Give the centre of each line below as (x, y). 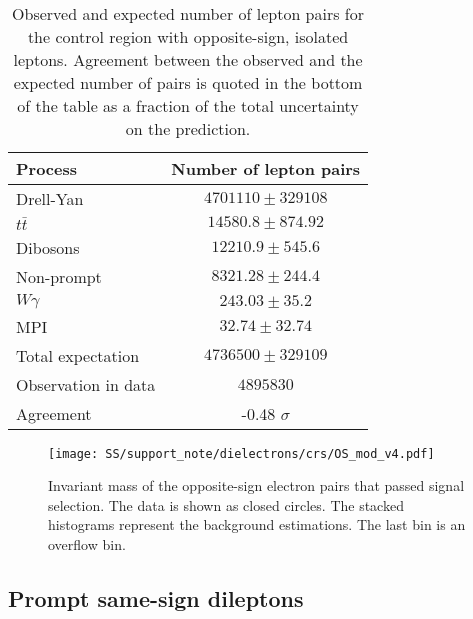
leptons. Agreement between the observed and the (188, 59)
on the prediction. (188, 128)
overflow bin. (87, 543)
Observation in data (86, 384)
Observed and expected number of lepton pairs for (188, 13)
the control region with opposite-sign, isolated (188, 36)
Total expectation (78, 355)
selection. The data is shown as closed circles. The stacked (226, 504)
